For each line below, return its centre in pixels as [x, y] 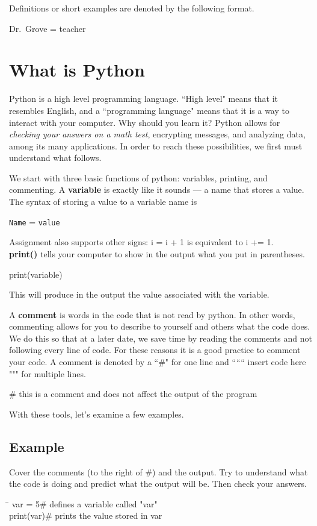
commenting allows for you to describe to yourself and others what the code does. [160, 326]
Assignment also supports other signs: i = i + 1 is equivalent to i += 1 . [141, 242]
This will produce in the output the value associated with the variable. [139, 294]
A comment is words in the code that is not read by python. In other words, [152, 314]
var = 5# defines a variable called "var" [85, 503]
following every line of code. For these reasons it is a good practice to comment [155, 350]
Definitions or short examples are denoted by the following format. [132, 8]
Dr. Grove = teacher [48, 28]
